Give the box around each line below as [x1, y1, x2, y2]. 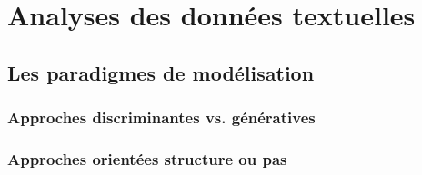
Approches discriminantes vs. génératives [7, 106, 316, 129]
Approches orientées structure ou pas [7, 147, 287, 170]
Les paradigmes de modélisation [7, 58, 315, 86]
